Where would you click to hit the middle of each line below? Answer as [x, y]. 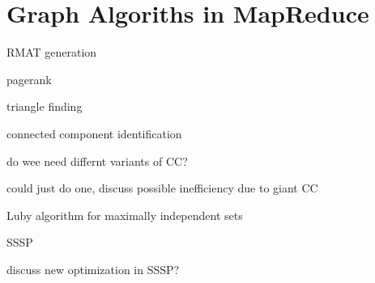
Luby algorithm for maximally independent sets [125, 215]
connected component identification [94, 133]
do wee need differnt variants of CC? [97, 161]
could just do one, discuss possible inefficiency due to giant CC [162, 188]
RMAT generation [52, 52]
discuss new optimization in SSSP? [93, 269]
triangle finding [45, 106]
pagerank [29, 79]
